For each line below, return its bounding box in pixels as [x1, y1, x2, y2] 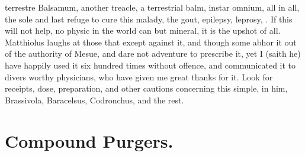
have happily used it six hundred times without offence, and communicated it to [5, 58, 296, 71]
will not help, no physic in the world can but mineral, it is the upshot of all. [5, 24, 281, 37]
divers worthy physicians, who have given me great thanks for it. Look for [5, 70, 273, 83]
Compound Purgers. [5, 128, 174, 152]
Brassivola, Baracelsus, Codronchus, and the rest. [5, 93, 184, 106]
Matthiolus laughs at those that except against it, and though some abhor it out [5, 35, 297, 48]
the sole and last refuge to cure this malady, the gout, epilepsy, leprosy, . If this [5, 12, 293, 25]
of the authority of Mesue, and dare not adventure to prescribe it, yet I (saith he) [5, 47, 301, 60]
